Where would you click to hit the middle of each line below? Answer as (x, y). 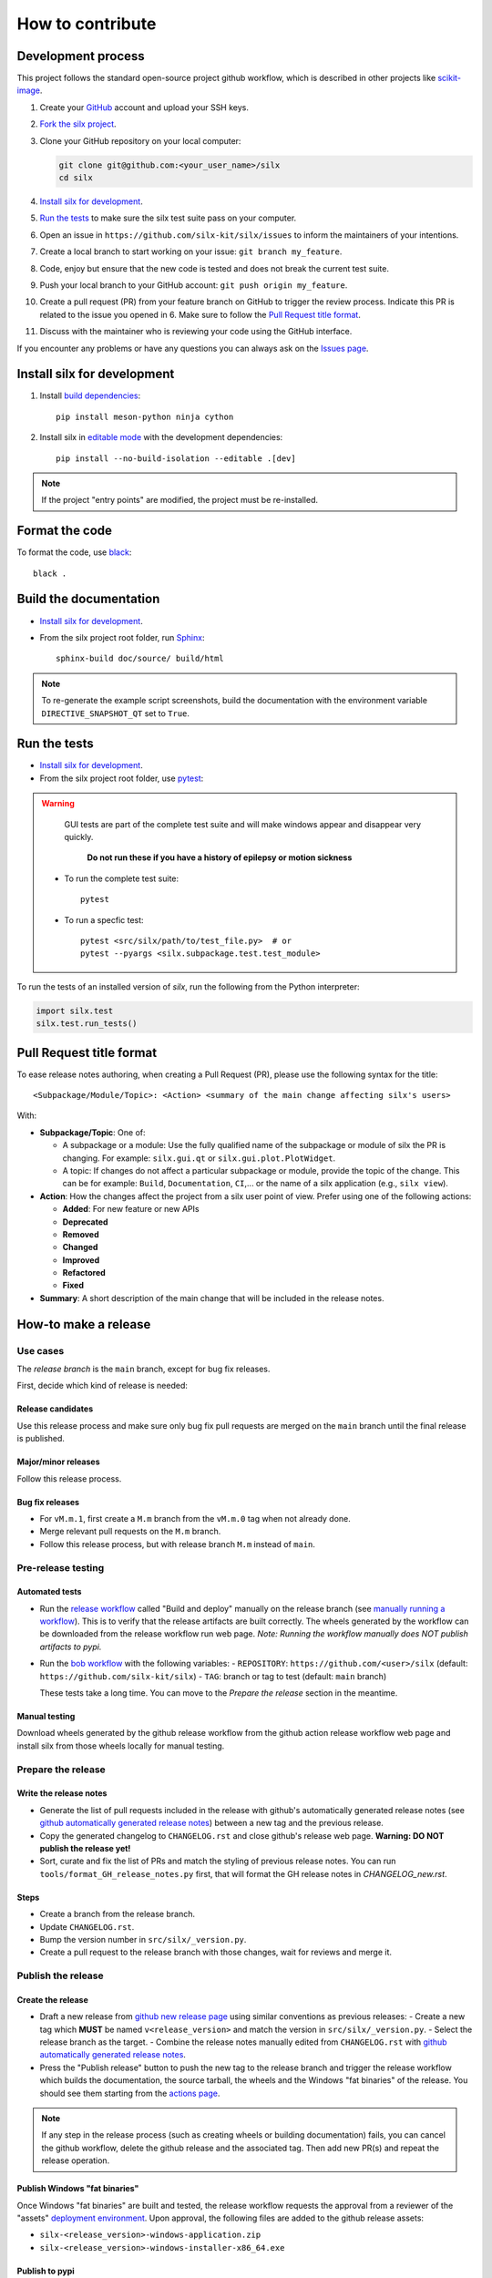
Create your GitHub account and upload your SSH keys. (144, 107)
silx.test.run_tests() (87, 1024)
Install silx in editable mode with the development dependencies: (161, 437)
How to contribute (87, 24)
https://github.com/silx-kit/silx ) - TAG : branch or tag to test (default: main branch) (213, 1676)
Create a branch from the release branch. (118, 1914)
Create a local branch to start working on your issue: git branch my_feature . (191, 251)
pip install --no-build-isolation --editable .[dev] (176, 458)
